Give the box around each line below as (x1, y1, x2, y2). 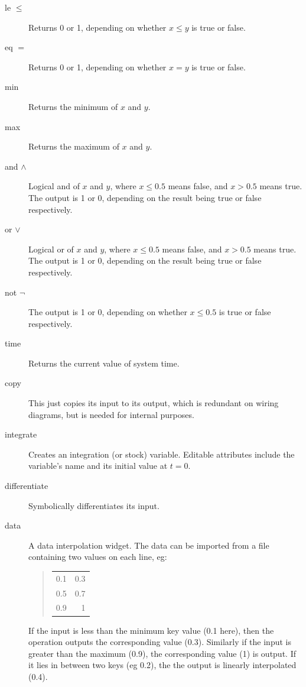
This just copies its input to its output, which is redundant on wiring (28, 397, 279, 409)
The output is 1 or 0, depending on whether (28, 306, 187, 318)
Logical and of (28, 180, 80, 192)
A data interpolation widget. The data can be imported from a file (28, 539, 269, 551)
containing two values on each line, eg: (28, 550, 167, 563)
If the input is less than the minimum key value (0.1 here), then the (28, 624, 274, 636)
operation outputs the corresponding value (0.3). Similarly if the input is (28, 636, 291, 648)
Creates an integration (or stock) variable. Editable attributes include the (28, 448, 295, 460)
